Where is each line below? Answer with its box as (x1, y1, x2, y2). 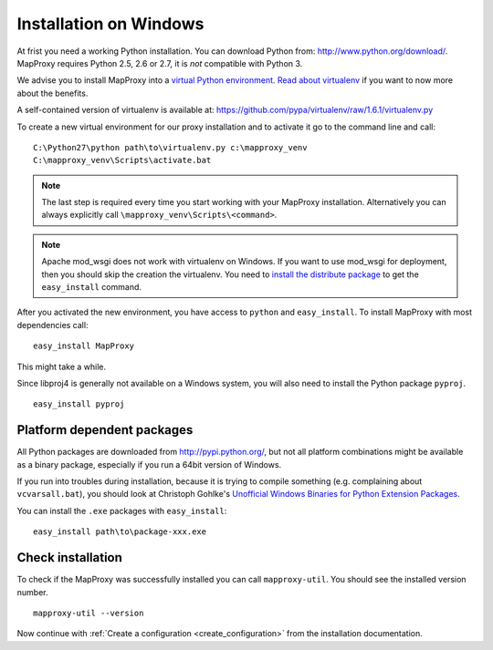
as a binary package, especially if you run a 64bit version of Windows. (16, 459, 282, 469)
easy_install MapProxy (33, 341, 135, 351)
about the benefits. (16, 88, 89, 98)
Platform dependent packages (16, 422, 194, 438)
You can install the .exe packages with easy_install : (16, 505, 227, 516)
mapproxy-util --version (33, 607, 144, 618)
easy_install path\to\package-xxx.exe (33, 527, 207, 537)
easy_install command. (41, 282, 142, 293)
